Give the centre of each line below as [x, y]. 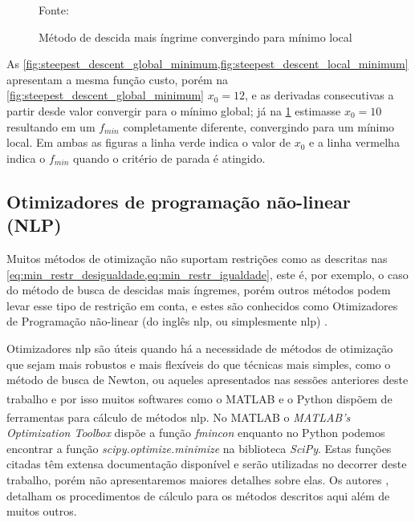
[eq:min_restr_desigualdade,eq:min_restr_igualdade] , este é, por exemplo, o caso [207, 274]
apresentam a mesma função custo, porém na [117, 79]
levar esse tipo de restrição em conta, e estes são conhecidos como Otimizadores [202, 305]
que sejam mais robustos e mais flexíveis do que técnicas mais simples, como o [199, 364]
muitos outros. [42, 511]
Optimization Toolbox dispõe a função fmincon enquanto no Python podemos [196, 433]
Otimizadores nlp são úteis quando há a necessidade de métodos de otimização [200, 348]
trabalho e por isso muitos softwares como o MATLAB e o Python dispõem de [199, 398]
